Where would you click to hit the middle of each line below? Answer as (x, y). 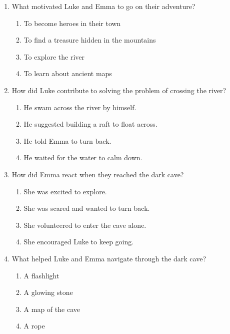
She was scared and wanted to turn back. (87, 208)
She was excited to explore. (65, 191)
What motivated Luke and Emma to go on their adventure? (103, 6)
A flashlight (41, 275)
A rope (34, 326)
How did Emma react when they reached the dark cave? (98, 174)
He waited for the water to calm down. (83, 157)
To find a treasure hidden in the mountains (90, 40)
